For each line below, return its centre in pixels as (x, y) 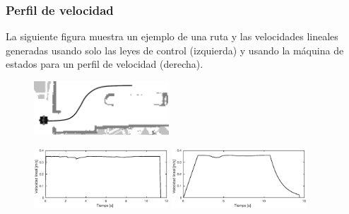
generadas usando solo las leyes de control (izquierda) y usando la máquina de (175, 50)
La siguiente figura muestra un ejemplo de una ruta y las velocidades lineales (172, 36)
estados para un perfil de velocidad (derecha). (105, 64)
